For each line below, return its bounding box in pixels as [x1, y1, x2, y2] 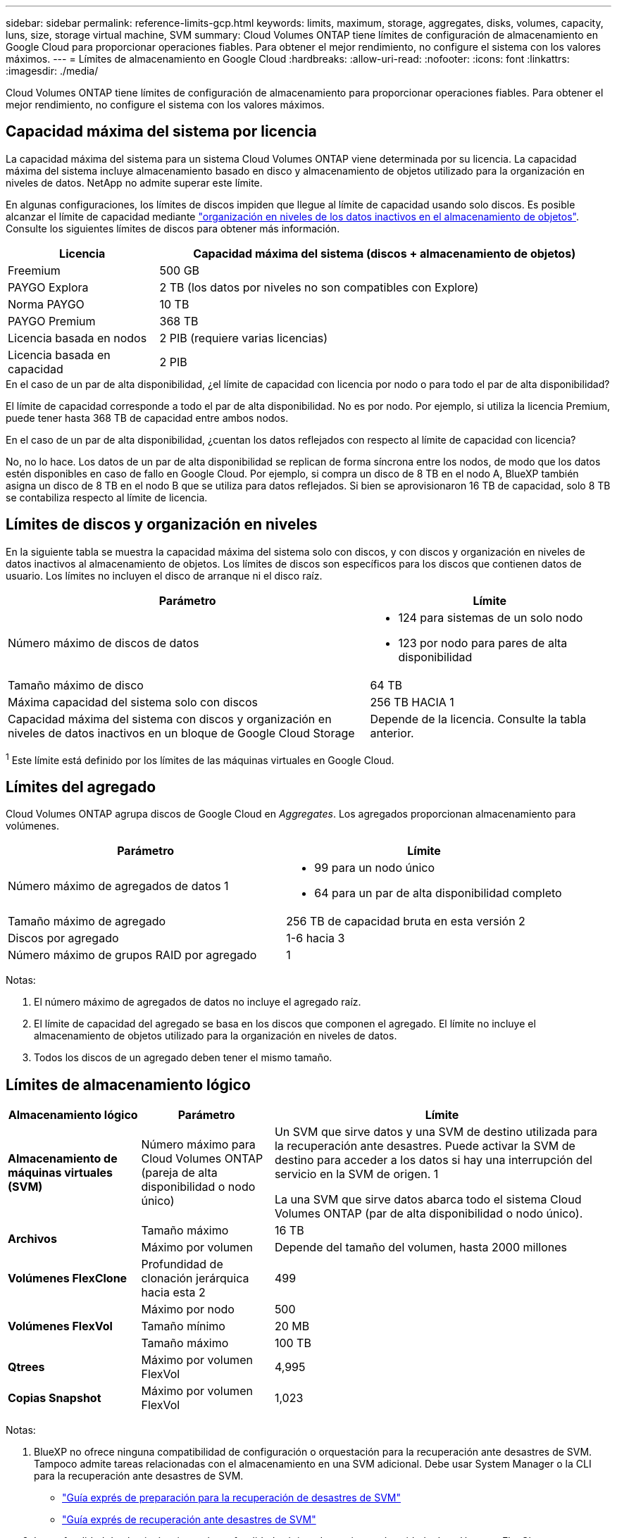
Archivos [8, 1232, 57, 1246]
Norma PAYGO [8, 296, 85, 311]
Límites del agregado [6, 777, 156, 796]
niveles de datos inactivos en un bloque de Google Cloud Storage [8, 725, 355, 740]
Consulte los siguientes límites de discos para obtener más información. [6, 222, 340, 235]
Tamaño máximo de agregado [8, 914, 166, 929]
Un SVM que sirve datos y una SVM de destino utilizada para [274, 1125, 597, 1139]
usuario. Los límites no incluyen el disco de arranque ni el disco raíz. [6, 569, 323, 582]
